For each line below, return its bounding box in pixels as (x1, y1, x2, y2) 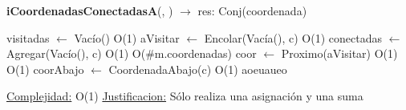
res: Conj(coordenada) (197, 2, 307, 18)
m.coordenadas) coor (154, 45, 257, 62)
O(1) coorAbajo (6, 60, 84, 77)
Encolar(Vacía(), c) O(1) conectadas (204, 29, 382, 46)
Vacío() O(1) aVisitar (74, 29, 180, 46)
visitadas (6, 29, 50, 46)
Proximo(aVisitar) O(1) (281, 45, 398, 62)
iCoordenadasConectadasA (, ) (6, 2, 173, 18)
